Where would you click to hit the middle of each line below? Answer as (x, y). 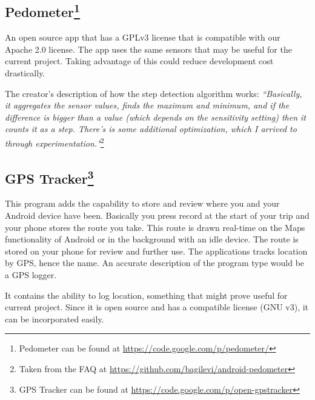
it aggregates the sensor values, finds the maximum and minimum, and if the (147, 105)
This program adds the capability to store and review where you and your (142, 203)
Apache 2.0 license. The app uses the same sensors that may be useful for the (148, 49)
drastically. (25, 72)
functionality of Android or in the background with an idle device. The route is (152, 239)
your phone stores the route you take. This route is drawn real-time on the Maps (155, 227)
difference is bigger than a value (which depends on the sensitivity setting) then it (155, 117)
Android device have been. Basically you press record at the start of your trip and (157, 215)
